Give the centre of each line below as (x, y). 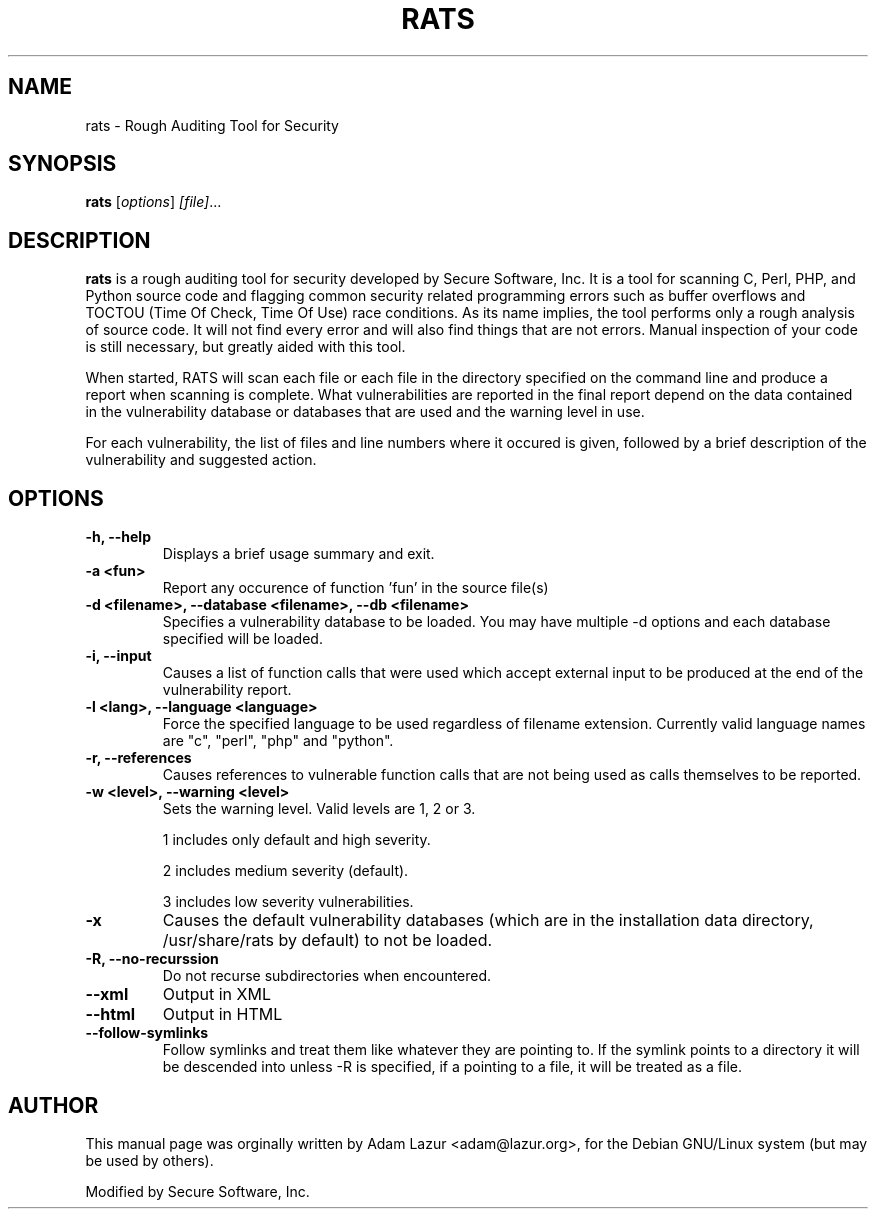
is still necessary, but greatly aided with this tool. (245, 347)
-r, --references (138, 758)
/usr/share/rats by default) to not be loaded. (327, 940)
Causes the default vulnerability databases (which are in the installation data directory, (488, 920)
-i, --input (118, 656)
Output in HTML (222, 1014)
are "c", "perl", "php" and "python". (278, 741)
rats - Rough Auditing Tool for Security (212, 125)
